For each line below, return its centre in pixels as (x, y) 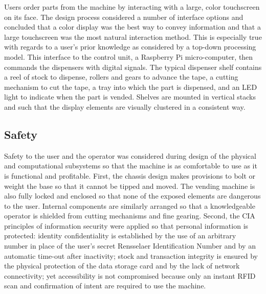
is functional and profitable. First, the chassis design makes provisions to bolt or (130, 175)
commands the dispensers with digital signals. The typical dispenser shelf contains (133, 67)
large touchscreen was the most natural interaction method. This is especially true (133, 36)
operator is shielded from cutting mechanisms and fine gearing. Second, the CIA (130, 216)
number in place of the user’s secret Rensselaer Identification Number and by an (130, 246)
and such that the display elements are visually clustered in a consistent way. (125, 106)
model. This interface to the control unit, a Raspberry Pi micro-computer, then (129, 56)
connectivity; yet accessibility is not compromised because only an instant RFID (130, 275)
